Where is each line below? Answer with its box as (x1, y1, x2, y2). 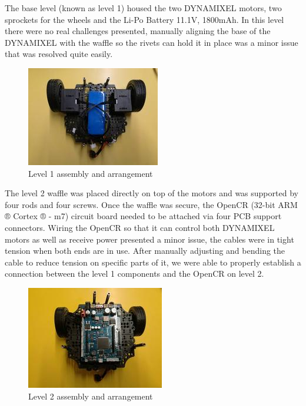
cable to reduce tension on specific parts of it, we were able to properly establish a (5, 256, 301, 268)
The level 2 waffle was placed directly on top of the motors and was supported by (5, 187, 298, 199)
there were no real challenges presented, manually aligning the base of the (5, 25, 271, 37)
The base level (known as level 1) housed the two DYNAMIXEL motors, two (5, 2, 282, 14)
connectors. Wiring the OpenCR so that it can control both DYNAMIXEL (5, 221, 275, 233)
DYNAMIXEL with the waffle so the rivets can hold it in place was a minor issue (5, 36, 298, 48)
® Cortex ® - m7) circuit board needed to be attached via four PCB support (5, 210, 282, 222)
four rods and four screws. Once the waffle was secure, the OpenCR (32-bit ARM (5, 198, 298, 210)
